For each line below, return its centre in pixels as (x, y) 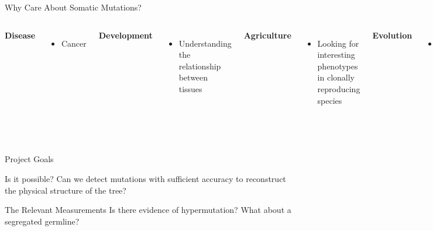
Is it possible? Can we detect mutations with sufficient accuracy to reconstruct (145, 178)
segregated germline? (42, 221)
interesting (336, 55)
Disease (20, 35)
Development (126, 35)
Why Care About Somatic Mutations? (73, 7)
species (330, 100)
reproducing (339, 88)
